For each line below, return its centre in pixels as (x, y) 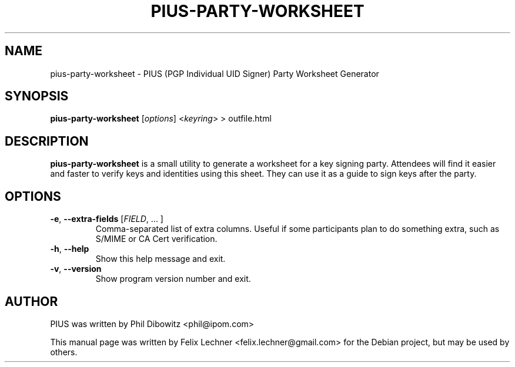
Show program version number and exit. (173, 279)
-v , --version (76, 269)
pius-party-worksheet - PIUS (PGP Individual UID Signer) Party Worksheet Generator (215, 73)
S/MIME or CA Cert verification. (156, 239)
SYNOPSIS (37, 96)
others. (64, 352)
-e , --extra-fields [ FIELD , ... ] (107, 219)
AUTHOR (31, 301)
